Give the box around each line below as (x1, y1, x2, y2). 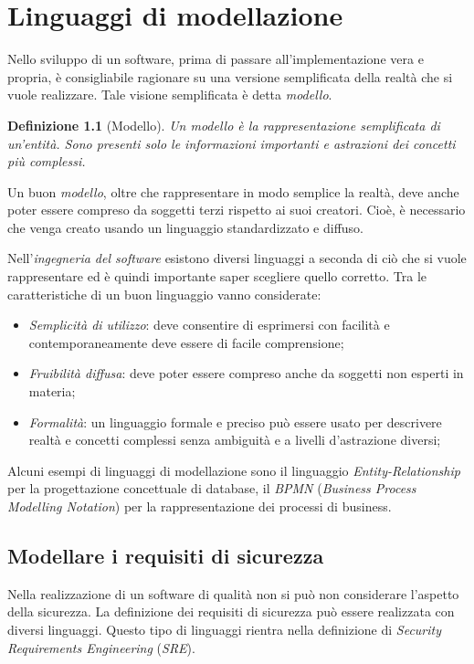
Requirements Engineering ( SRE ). (7, 638, 195, 657)
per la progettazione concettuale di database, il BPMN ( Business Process (7, 479, 416, 498)
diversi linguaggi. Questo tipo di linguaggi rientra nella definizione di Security (7, 619, 441, 638)
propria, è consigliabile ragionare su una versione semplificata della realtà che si (7, 67, 453, 86)
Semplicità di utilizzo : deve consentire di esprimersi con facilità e (28, 315, 390, 334)
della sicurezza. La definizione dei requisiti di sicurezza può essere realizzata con (7, 602, 455, 621)
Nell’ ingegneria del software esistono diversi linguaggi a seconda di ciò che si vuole (7, 248, 467, 268)
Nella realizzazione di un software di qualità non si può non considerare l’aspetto (7, 584, 459, 603)
